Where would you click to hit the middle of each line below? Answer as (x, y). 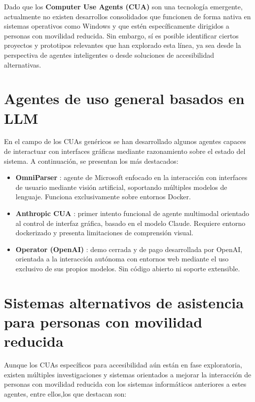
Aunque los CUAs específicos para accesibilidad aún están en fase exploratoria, (123, 365)
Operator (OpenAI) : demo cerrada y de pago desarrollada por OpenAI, (129, 249)
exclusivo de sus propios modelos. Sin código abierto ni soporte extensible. (128, 268)
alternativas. (23, 64)
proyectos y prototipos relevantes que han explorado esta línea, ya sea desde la (123, 45)
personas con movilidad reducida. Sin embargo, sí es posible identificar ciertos (121, 35)
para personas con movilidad (103, 321)
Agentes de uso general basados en (124, 98)
